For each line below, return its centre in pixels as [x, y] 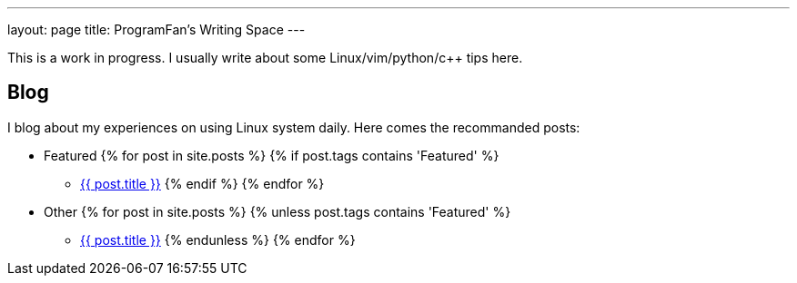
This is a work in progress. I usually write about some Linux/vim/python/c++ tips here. [265, 58]
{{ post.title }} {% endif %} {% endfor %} [202, 183]
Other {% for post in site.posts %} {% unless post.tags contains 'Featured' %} [277, 211]
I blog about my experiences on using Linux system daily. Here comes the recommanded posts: [294, 127]
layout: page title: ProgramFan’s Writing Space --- [156, 29]
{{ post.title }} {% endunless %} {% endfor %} [218, 239]
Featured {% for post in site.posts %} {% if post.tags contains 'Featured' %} [272, 155]
